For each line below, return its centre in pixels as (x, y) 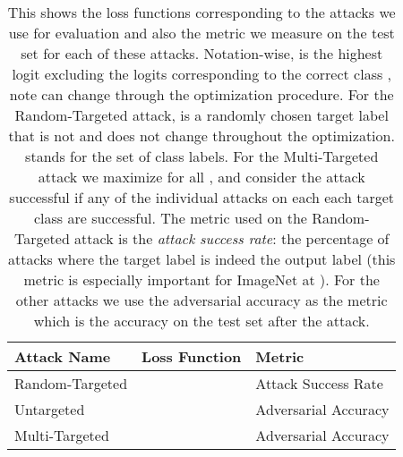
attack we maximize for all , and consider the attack (201, 177)
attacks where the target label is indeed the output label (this (202, 259)
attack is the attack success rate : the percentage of (232, 238)
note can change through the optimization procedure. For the (201, 94)
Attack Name (63, 356)
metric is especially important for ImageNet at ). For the (201, 279)
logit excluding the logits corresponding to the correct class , (202, 74)
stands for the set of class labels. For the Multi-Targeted (202, 156)
